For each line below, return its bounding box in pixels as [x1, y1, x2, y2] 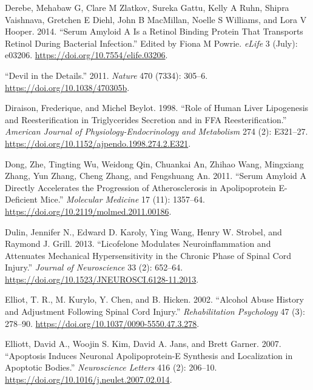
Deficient [5, 193, 38, 206]
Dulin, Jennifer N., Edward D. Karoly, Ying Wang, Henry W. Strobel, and [5, 225, 282, 238]
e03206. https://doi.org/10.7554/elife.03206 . [5, 49, 168, 61]
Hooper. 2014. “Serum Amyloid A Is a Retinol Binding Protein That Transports [5, 25, 303, 38]
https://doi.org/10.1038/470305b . [5, 81, 130, 93]
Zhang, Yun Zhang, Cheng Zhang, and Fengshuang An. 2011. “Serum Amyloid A [5, 169, 307, 182]
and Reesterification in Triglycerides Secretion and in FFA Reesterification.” [5, 113, 287, 126]
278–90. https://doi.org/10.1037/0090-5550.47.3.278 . [5, 317, 200, 329]
